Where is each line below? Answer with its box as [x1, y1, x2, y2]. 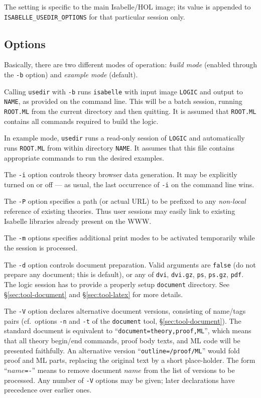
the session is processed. [4, 242, 78, 252]
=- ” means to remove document [25, 364, 122, 375]
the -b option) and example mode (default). [4, 69, 138, 80]
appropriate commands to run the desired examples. [4, 152, 164, 163]
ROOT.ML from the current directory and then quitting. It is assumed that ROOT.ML [4, 106, 256, 116]
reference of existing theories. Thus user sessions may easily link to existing [4, 206, 235, 216]
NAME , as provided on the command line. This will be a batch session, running [4, 96, 242, 106]
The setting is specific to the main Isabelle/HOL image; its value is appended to [4, 2, 251, 12]
